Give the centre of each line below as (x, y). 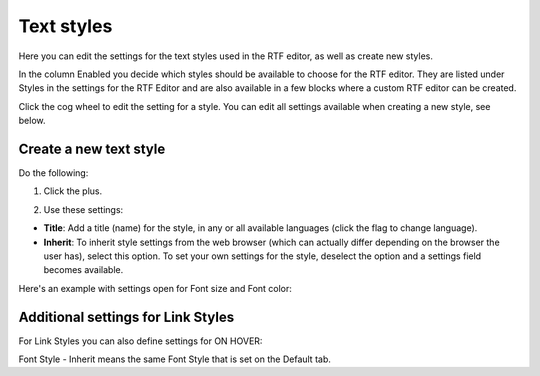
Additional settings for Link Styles (126, 316)
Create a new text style (92, 148)
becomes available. (83, 270)
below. (32, 121)
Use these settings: (83, 209)
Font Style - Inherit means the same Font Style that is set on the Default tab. (175, 359)
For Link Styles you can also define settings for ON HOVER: (140, 341)
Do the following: (53, 173)
